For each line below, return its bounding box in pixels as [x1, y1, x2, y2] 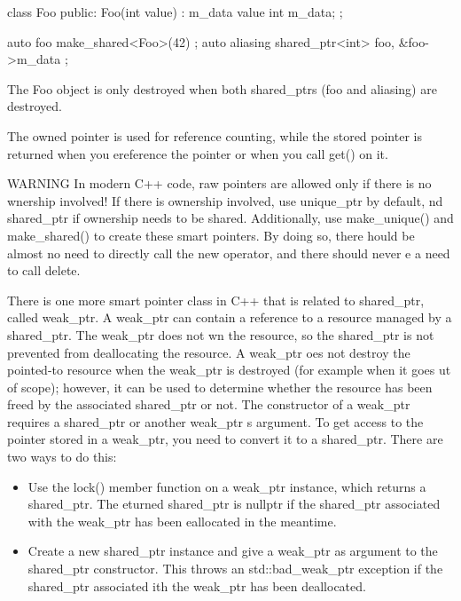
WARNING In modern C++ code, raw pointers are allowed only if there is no [7, 174, 432, 193]
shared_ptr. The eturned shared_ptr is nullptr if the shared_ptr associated [27, 494, 441, 513]
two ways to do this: [7, 447, 117, 466]
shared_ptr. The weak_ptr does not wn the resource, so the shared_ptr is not [7, 325, 434, 344]
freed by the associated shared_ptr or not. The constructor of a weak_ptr [7, 395, 410, 414]
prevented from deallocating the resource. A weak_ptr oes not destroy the [7, 343, 410, 361]
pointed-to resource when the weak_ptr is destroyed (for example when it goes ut [7, 360, 451, 379]
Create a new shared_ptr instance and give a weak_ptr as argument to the [27, 542, 438, 560]
